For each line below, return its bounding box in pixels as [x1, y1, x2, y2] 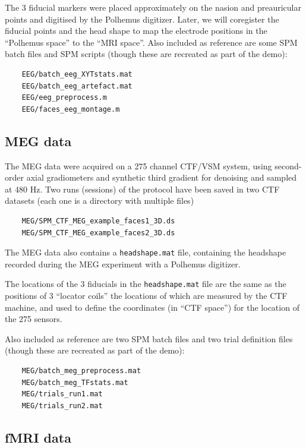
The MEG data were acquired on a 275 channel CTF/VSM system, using [5, 159, 272, 172]
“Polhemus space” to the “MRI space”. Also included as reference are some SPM [5, 36, 298, 48]
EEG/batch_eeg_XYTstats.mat [21, 70, 133, 78]
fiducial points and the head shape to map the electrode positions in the [5, 24, 267, 37]
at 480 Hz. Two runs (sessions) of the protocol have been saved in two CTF [5, 182, 280, 195]
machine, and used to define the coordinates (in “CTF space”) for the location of [5, 301, 299, 313]
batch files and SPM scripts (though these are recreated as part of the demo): [5, 48, 288, 60]
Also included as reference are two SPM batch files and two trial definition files [5, 332, 293, 345]
